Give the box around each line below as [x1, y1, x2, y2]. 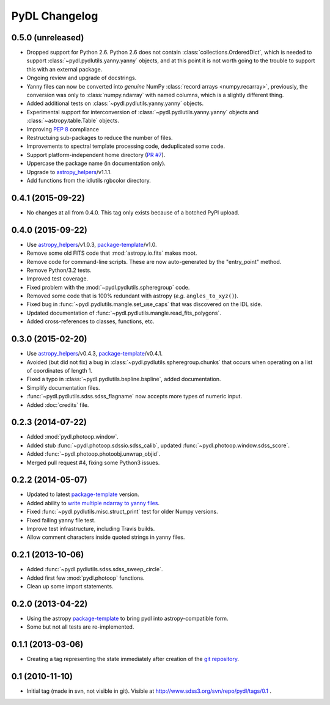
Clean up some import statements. [26, 583, 114, 590]
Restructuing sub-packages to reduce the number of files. [26, 134, 174, 141]
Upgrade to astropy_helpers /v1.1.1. [26, 168, 112, 175]
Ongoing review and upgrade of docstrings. [26, 74, 137, 82]
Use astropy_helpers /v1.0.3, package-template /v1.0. [26, 241, 157, 248]
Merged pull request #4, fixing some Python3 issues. [26, 459, 160, 466]
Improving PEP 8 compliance [26, 125, 99, 133]
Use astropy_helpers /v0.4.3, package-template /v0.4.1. [26, 350, 163, 357]
